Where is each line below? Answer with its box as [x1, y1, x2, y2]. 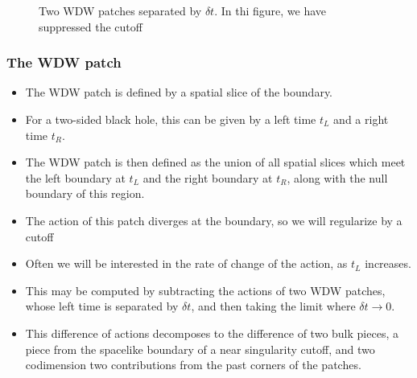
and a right [333, 111, 389, 127]
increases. [365, 255, 411, 272]
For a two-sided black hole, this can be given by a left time [25, 111, 316, 127]
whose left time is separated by [25, 298, 179, 314]
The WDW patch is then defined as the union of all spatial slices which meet [25, 154, 406, 171]
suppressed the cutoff [39, 18, 142, 35]
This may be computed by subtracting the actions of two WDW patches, [25, 281, 386, 298]
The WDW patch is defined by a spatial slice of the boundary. [25, 84, 333, 101]
